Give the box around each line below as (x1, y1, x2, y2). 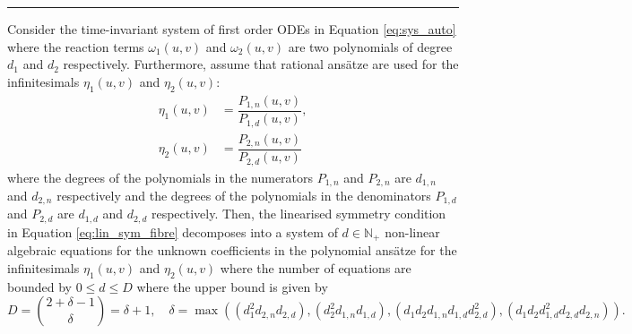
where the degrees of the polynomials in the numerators (7, 167, 314, 186)
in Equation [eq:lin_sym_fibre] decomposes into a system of (7, 222, 338, 241)
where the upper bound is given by (136, 277, 328, 295)
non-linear (385, 222, 440, 241)
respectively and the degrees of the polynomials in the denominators (56, 185, 431, 204)
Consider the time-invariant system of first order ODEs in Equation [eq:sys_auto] (7, 20, 456, 38)
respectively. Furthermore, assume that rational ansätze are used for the (63, 55, 459, 73)
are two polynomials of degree (288, 37, 453, 56)
